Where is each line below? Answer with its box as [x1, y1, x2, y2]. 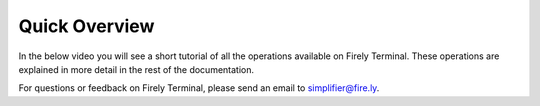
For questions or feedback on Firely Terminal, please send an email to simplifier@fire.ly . [18, 82, 380, 94]
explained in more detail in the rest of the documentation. [18, 63, 255, 75]
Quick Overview [18, 15, 155, 37]
